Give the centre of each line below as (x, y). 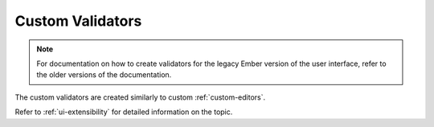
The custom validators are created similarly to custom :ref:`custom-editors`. (140, 97)
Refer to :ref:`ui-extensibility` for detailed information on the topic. (124, 112)
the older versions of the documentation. (104, 75)
